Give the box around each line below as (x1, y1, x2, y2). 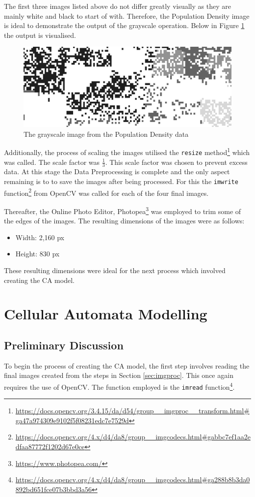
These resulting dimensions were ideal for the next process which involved (4, 265, 226, 275)
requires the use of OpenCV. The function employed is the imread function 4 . (4, 380, 235, 392)
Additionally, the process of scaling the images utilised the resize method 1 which (4, 146, 250, 157)
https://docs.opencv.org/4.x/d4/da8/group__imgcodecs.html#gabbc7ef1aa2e (15, 432, 251, 442)
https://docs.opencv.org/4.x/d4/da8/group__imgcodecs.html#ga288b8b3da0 (15, 474, 250, 485)
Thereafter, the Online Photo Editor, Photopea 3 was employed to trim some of (4, 204, 241, 216)
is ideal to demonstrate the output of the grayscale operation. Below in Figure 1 (4, 20, 245, 31)
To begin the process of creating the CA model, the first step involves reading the (4, 360, 250, 371)
